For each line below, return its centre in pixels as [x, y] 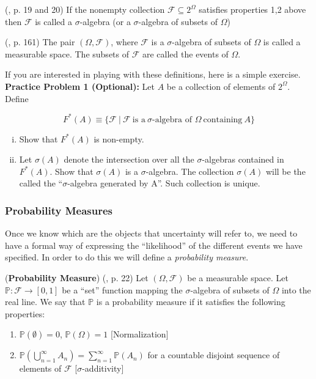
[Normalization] [139, 334]
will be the [285, 171]
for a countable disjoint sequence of [214, 355]
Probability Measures [59, 210]
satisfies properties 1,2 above [252, 9]
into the [296, 289]
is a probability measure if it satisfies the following [191, 302]
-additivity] [103, 368]
